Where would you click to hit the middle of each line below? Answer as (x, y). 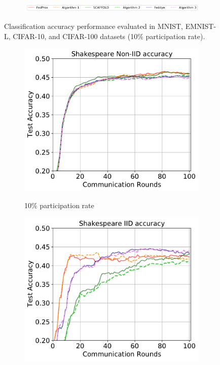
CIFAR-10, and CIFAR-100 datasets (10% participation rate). (109, 36)
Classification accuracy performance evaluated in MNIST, (94, 26)
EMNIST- (201, 26)
